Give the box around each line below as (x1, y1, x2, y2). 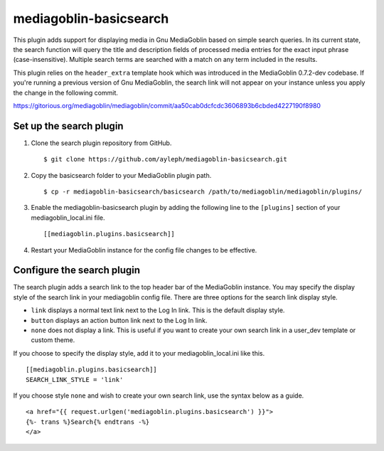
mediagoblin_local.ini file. (31, 213, 106, 222)
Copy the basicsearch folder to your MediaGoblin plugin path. (31, 171, 212, 179)
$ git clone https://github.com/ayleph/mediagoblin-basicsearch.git (43, 155, 287, 164)
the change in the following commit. (13, 88, 119, 97)
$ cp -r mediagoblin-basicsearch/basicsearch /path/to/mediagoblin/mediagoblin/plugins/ (43, 187, 363, 196)
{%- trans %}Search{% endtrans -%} (26, 418, 150, 426)
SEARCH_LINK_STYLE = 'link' (26, 376, 124, 383)
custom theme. (31, 336, 75, 344)
